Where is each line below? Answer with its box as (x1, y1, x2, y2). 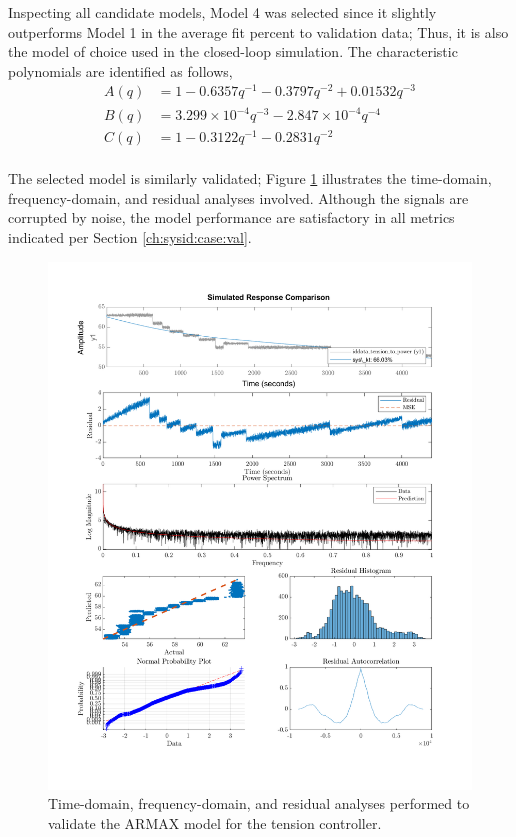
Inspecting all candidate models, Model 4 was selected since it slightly (8, 2, 437, 22)
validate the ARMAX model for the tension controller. (48, 812, 382, 833)
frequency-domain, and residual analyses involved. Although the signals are (8, 187, 469, 208)
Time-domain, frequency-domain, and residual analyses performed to (48, 793, 470, 814)
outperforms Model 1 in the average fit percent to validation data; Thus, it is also (8, 21, 509, 42)
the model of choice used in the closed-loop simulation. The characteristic (8, 41, 458, 62)
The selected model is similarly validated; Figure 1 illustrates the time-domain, (8, 168, 492, 189)
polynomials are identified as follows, (8, 60, 233, 81)
